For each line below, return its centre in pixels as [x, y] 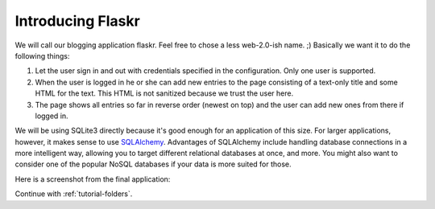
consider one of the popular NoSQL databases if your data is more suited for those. [153, 164]
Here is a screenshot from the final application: [93, 179]
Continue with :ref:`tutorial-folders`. [74, 194]
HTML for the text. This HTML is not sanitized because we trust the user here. [164, 93]
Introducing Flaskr [77, 21]
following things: [42, 55]
